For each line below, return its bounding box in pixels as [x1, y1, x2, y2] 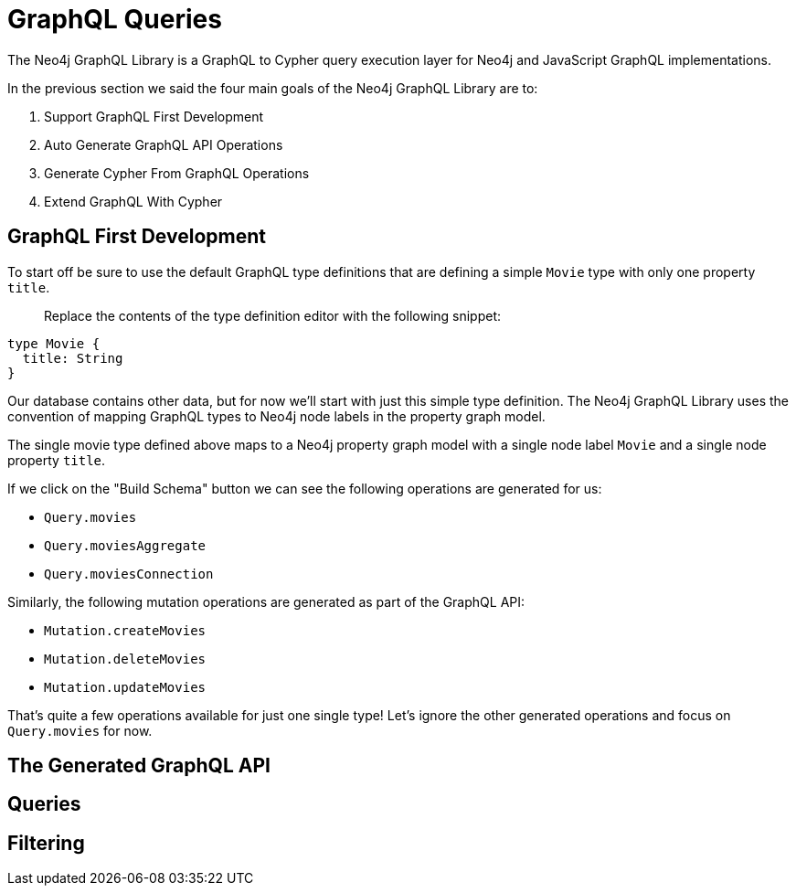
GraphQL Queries [7, 4, 222, 35]
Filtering [7, 831, 85, 855]
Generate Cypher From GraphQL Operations [44, 165, 310, 181]
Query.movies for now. [7, 722, 153, 739]
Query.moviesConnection [44, 566, 214, 581]
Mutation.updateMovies [44, 679, 207, 695]
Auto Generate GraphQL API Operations [44, 136, 283, 153]
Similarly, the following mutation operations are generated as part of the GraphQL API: [7, 593, 525, 610]
